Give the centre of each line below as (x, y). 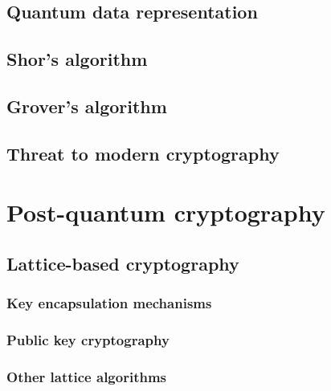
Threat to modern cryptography (143, 153)
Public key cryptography (88, 340)
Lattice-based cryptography (123, 263)
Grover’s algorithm (87, 106)
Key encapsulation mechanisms (109, 303)
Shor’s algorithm (77, 59)
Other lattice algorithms (87, 376)
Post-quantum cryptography (166, 212)
